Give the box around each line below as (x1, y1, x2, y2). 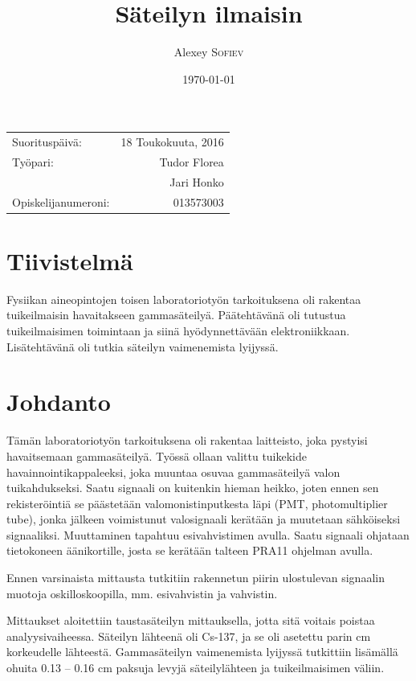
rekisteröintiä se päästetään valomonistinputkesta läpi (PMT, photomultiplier (6, 494, 388, 511)
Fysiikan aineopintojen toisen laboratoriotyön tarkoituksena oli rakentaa (6, 290, 361, 307)
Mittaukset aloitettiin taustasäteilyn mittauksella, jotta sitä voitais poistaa (6, 612, 375, 629)
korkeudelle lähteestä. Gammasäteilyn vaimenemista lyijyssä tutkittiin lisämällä (6, 643, 398, 660)
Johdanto (6, 385, 111, 418)
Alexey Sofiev (173, 43, 244, 60)
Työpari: (12, 153, 54, 170)
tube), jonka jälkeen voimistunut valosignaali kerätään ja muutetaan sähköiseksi (6, 511, 401, 527)
